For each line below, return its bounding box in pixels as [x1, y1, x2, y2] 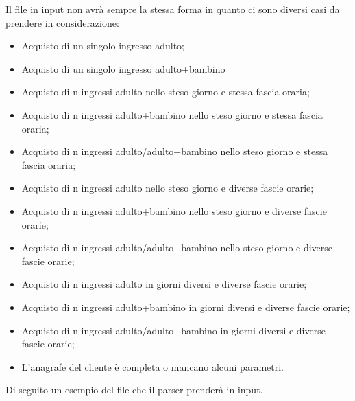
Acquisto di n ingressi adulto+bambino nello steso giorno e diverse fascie [21, 203, 327, 218]
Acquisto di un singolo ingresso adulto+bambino [21, 61, 225, 76]
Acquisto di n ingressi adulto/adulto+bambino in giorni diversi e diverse [21, 323, 326, 337]
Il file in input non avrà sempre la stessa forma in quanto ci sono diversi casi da [5, 2, 340, 16]
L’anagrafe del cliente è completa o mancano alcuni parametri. [21, 359, 284, 374]
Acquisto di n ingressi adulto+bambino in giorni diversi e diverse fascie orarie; [21, 299, 350, 314]
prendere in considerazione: [5, 15, 119, 30]
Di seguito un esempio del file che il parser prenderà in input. [5, 382, 263, 397]
